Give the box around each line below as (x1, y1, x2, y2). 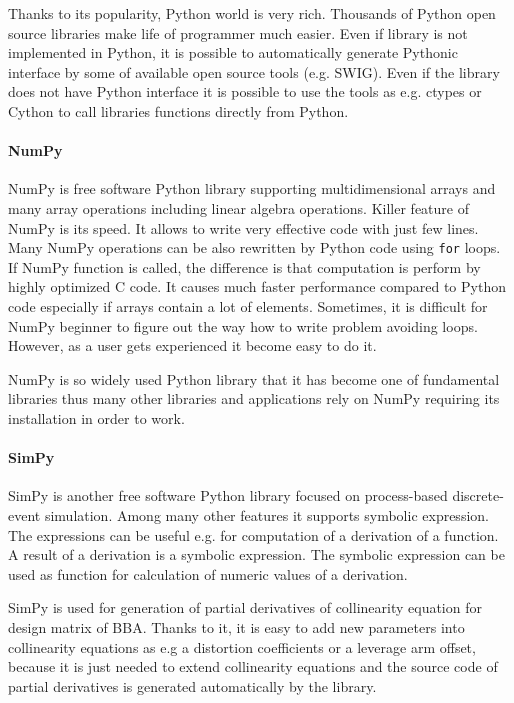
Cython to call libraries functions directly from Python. (8, 100, 349, 121)
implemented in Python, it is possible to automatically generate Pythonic (8, 42, 458, 63)
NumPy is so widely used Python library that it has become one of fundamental (8, 368, 500, 389)
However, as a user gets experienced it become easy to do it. (8, 335, 377, 356)
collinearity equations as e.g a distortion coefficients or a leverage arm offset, (8, 636, 476, 657)
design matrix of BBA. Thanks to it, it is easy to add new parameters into (8, 616, 465, 637)
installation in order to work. (8, 407, 185, 428)
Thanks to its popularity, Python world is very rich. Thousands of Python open (8, 3, 496, 23)
